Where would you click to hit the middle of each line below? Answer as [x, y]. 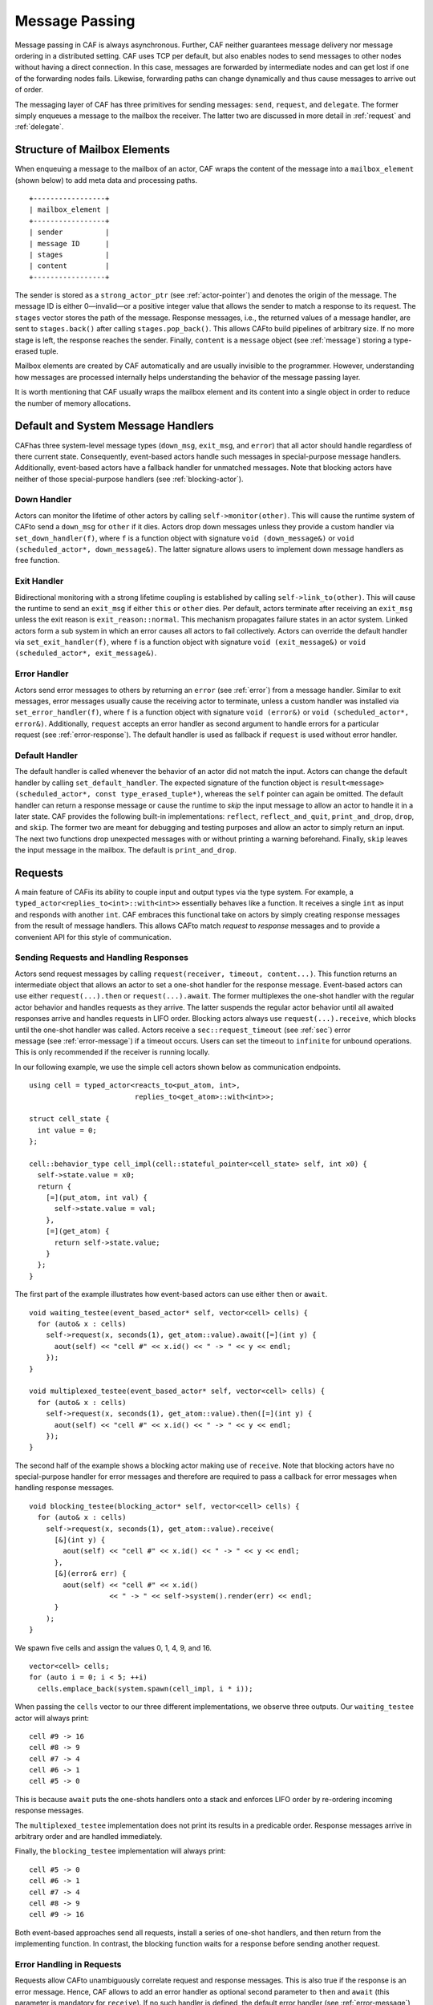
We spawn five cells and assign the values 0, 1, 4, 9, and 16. [113, 1647]
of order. [29, 90]
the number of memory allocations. [73, 403]
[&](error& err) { [90, 1574]
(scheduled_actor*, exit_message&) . [86, 653]
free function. [37, 561]
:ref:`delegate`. [39, 127]
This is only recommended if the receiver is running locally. [112, 1052]
